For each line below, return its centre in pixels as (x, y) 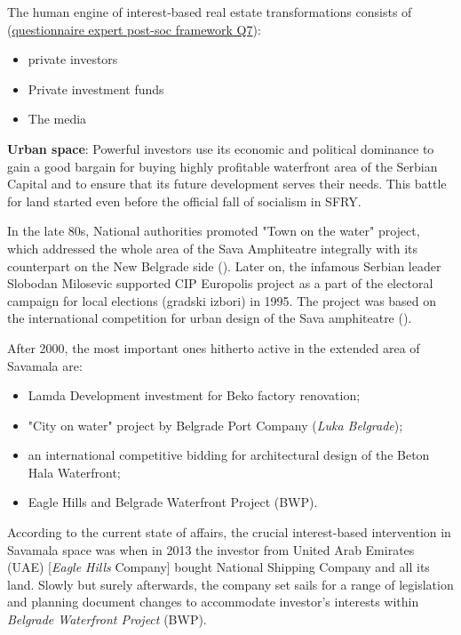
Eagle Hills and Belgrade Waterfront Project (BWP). (173, 502)
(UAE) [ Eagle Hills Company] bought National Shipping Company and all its (219, 567)
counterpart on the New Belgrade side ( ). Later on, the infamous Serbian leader (224, 265)
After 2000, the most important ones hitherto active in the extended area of (214, 347)
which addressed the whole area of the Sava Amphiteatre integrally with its (212, 248)
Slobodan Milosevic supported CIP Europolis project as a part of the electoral (220, 283)
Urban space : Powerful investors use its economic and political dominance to (221, 148)
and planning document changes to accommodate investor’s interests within (213, 602)
